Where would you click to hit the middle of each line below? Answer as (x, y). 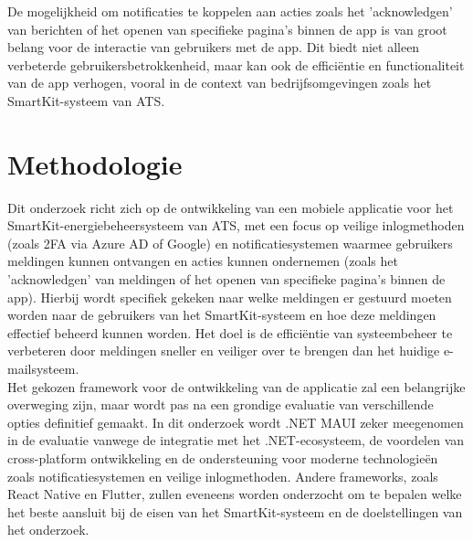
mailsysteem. (43, 369)
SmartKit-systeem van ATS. (86, 100)
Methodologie (95, 163)
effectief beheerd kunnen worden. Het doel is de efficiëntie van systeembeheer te (230, 332)
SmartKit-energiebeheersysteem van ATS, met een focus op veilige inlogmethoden (236, 225)
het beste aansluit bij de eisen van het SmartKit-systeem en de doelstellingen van (235, 511)
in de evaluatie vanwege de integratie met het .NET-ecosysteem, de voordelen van (236, 440)
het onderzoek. (48, 530)
